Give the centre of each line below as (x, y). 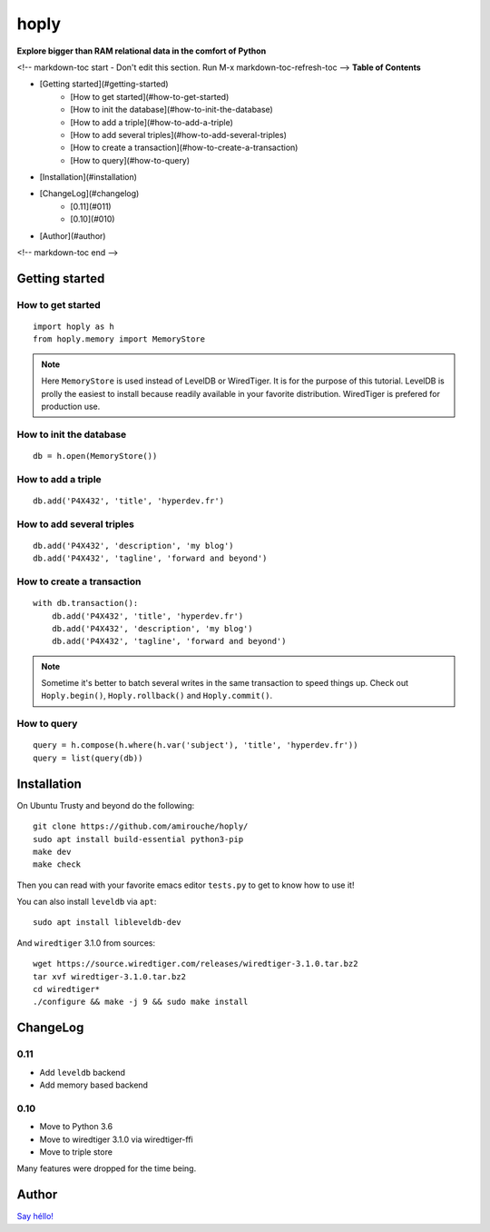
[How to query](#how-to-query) (130, 160)
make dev (52, 851)
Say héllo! (35, 1217)
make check (57, 864)
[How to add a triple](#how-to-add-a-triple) (152, 122)
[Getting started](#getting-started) (104, 84)
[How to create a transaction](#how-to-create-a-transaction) (184, 148)
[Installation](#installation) (88, 177)
